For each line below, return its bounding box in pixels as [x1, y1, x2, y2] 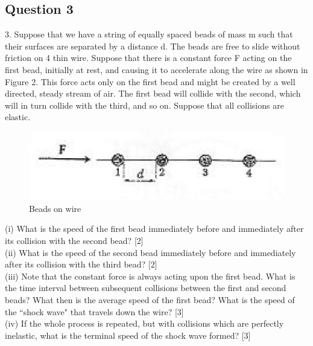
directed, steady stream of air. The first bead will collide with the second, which [5, 87, 301, 100]
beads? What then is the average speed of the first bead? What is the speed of [5, 293, 295, 306]
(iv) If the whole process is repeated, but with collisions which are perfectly [5, 317, 284, 330]
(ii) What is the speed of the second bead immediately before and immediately [5, 246, 296, 258]
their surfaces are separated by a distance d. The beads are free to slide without [5, 39, 300, 52]
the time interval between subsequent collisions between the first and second [5, 281, 286, 294]
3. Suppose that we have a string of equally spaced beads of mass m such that [5, 28, 293, 40]
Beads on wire [29, 202, 81, 214]
